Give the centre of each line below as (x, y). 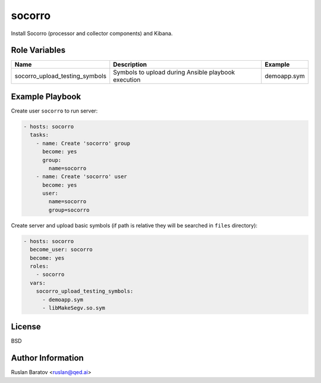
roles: (40, 266)
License (26, 327)
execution (127, 80)
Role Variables (38, 50)
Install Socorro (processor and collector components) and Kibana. (92, 33)
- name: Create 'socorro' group (83, 143)
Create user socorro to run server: (54, 111)
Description (130, 64)
